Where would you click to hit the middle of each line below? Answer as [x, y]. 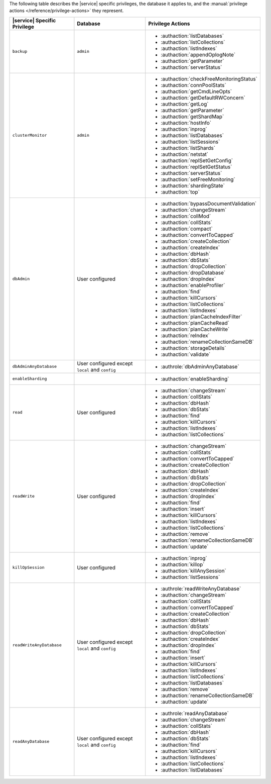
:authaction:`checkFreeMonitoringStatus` [209, 79]
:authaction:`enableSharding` [195, 378]
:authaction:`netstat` [184, 154]
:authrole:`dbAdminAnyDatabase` [200, 366]
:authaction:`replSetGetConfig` [197, 160]
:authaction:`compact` [187, 229]
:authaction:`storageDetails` [193, 348]
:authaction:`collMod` [186, 216]
